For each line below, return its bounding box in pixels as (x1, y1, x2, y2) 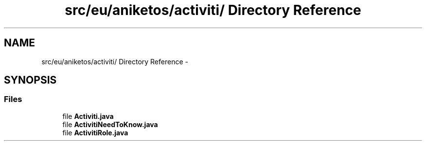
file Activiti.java (62, 112, 114, 120)
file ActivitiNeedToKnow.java (62, 120, 158, 129)
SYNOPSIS (4, 74, 57, 87)
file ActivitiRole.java (62, 128, 128, 137)
